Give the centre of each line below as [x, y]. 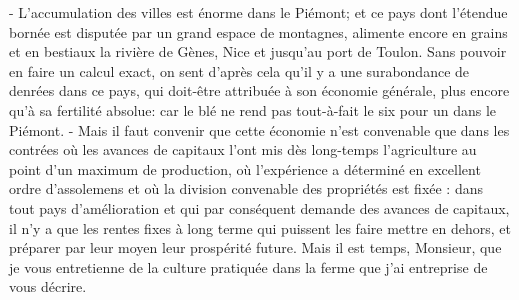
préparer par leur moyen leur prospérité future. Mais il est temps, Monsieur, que [255, 247]
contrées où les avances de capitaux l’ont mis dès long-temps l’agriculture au [243, 149]
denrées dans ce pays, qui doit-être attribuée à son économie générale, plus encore [259, 90]
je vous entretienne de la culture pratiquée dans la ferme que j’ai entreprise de [248, 266]
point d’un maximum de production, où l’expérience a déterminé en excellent [245, 168]
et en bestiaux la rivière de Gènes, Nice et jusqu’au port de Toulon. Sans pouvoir [258, 51]
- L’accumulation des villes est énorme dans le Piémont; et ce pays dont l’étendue [258, 12]
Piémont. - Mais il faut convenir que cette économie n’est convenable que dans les [259, 129]
